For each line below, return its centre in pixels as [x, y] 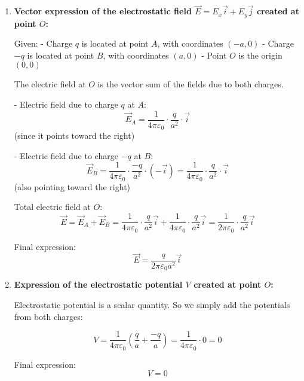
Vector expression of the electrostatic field [103, 11]
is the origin [260, 55]
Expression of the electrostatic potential [98, 284]
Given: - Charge [43, 43]
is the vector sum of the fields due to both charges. [191, 84]
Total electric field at [52, 207]
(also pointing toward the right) [72, 186]
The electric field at [50, 84]
